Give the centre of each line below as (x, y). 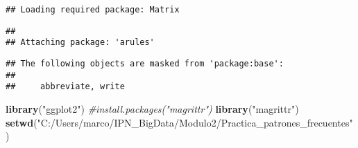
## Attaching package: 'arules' (80, 43)
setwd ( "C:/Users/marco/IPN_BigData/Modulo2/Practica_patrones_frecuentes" (179, 122)
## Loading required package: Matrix (93, 10)
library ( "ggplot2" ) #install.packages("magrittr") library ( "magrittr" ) (152, 108)
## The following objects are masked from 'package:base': (145, 63)
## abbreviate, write (65, 87)
